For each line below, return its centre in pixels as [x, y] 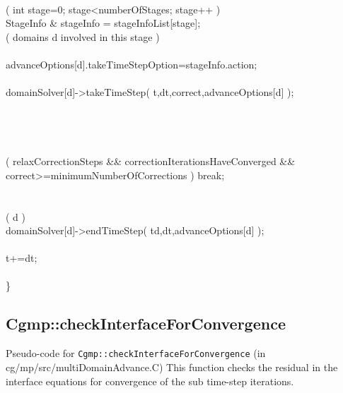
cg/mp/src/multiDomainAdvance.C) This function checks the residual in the [172, 367]
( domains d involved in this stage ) [83, 36]
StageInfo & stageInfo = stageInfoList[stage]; [103, 23]
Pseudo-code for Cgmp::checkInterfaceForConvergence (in [136, 353]
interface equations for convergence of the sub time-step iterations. [150, 381]
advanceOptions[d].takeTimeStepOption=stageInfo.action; [132, 64]
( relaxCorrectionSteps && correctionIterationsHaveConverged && [151, 161]
